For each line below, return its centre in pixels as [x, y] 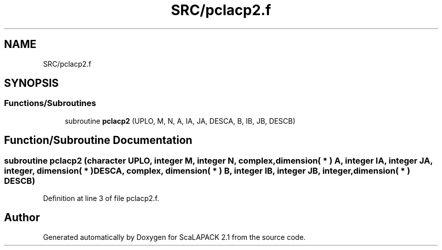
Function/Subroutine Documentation [98, 140]
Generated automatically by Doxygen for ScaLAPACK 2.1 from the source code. [174, 237]
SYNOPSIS [32, 83]
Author [22, 218]
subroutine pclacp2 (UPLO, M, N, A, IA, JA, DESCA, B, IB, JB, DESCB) [180, 121]
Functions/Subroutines [50, 103]
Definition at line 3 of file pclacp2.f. [101, 198]
